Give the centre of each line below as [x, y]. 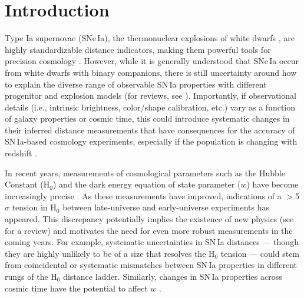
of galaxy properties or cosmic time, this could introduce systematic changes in [147, 118]
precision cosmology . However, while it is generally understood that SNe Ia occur [152, 61]
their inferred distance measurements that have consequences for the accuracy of [150, 130]
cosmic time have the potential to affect [76, 288]
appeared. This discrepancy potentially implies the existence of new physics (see [149, 219]
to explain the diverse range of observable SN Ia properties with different [136, 84]
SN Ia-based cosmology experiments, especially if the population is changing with [151, 141]
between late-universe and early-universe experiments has [166, 207]
